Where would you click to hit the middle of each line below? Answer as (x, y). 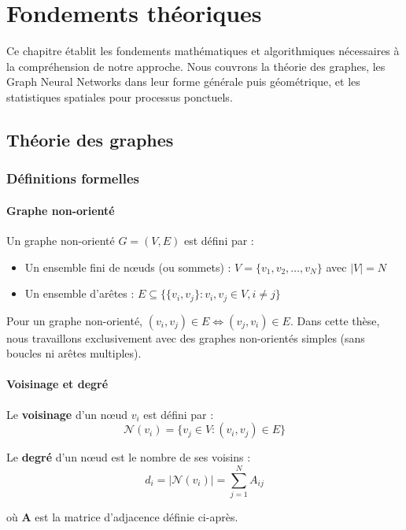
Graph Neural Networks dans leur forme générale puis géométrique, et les (183, 82)
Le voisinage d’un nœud (67, 414)
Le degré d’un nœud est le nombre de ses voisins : (129, 457)
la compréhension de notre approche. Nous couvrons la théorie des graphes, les (196, 66)
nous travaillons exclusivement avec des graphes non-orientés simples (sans (186, 337)
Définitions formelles (73, 178)
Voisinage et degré (57, 384)
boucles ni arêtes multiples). (74, 353)
